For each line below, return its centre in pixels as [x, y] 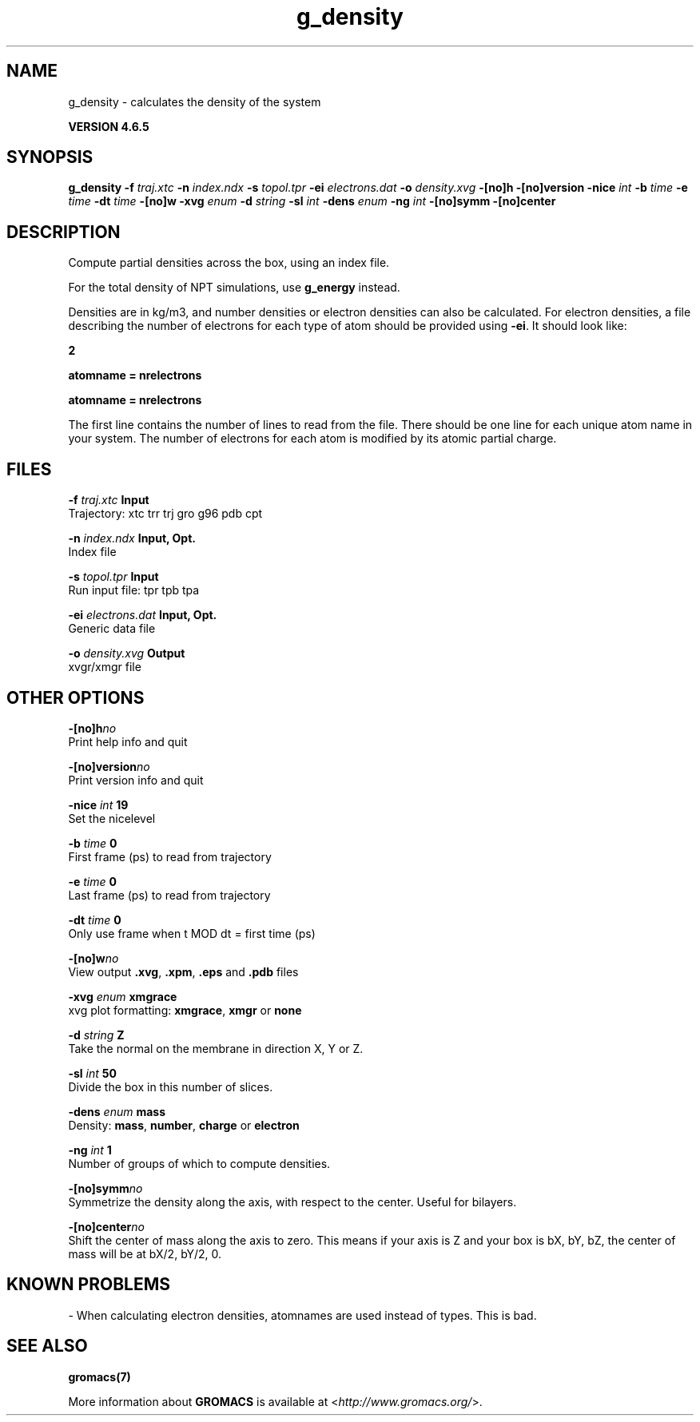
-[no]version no [109, 766]
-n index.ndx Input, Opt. [132, 538]
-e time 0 [92, 881]
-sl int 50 [92, 1073]
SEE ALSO [47, 1346]
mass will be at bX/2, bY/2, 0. [145, 1253]
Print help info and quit [128, 741]
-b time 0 [93, 843]
